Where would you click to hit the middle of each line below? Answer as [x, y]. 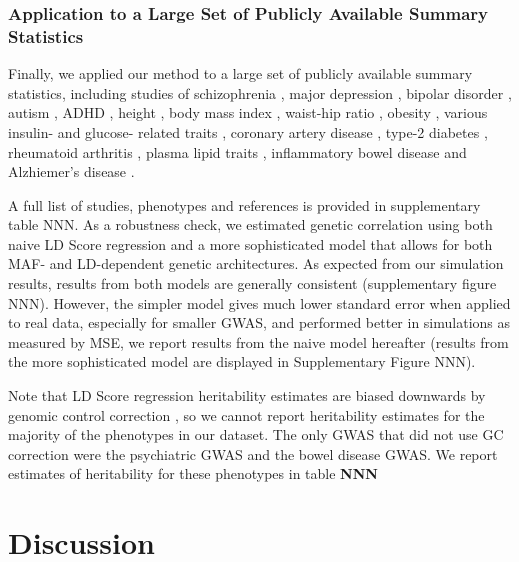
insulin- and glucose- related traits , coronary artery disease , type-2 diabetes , [248, 131]
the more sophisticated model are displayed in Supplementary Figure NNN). [242, 361]
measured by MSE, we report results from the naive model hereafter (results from [258, 341]
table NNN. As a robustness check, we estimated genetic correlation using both [250, 224]
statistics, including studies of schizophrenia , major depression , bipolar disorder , [260, 92]
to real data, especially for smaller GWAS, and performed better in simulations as [259, 322]
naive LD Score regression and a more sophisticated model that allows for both [250, 243]
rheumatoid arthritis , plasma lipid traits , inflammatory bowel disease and [237, 151]
